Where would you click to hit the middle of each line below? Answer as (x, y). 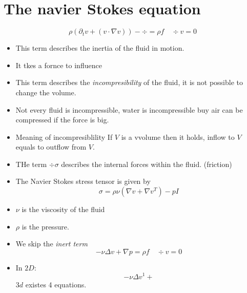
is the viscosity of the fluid (63, 209)
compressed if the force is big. (62, 120)
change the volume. (46, 92)
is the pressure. (45, 226)
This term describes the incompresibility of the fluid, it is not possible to (129, 82)
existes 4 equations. (56, 284)
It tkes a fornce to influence (59, 65)
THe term (31, 164)
